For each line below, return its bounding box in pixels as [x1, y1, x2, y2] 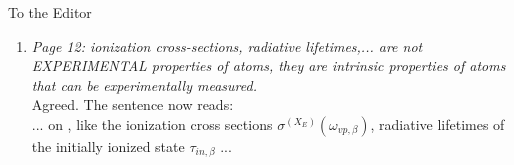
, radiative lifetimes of [370, 113, 505, 134]
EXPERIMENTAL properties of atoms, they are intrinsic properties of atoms [31, 55, 506, 76]
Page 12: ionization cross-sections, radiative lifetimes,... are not [31, 35, 423, 56]
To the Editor [8, 2, 92, 22]
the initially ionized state [31, 135, 185, 156]
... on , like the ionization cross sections [31, 113, 273, 134]
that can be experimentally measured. [31, 74, 257, 95]
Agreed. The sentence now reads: [31, 94, 234, 115]
